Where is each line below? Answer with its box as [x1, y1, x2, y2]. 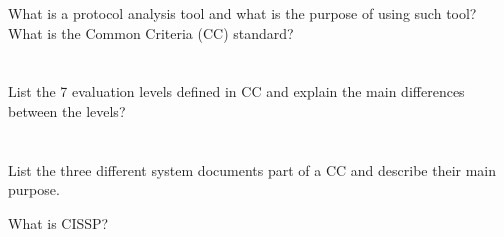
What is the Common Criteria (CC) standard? [8, 22, 294, 43]
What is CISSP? [8, 212, 109, 233]
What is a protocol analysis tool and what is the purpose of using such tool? [8, 3, 477, 23]
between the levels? [8, 100, 126, 121]
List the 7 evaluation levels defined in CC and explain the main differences [8, 81, 465, 102]
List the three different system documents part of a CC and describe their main [8, 159, 497, 180]
